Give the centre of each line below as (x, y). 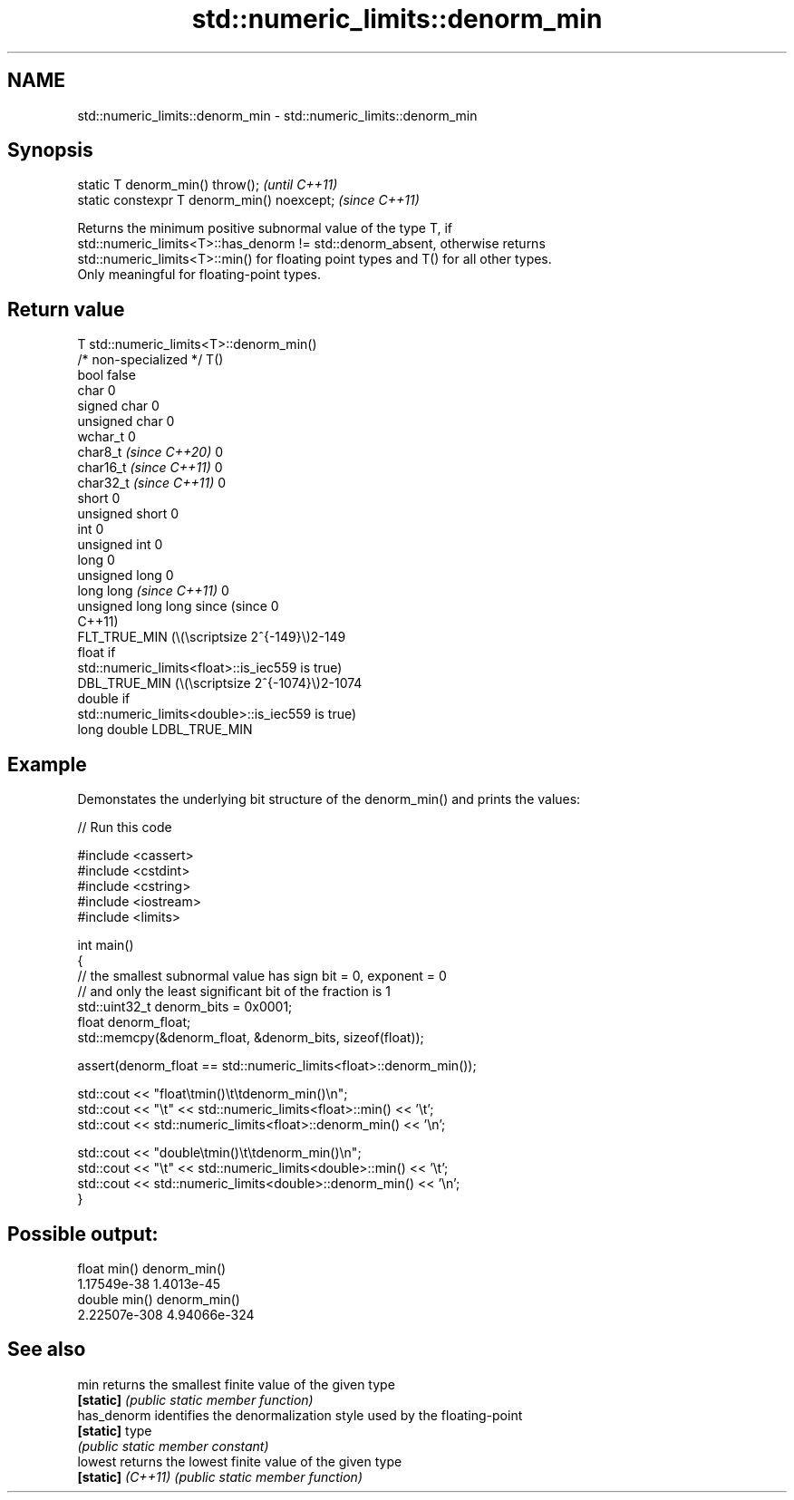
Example (47, 764)
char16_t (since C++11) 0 (150, 468)
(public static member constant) (173, 1446)
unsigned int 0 (120, 545)
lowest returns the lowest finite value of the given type (240, 1461)
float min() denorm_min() (152, 1268)
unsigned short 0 (128, 514)
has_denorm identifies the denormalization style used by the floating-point (300, 1415)
